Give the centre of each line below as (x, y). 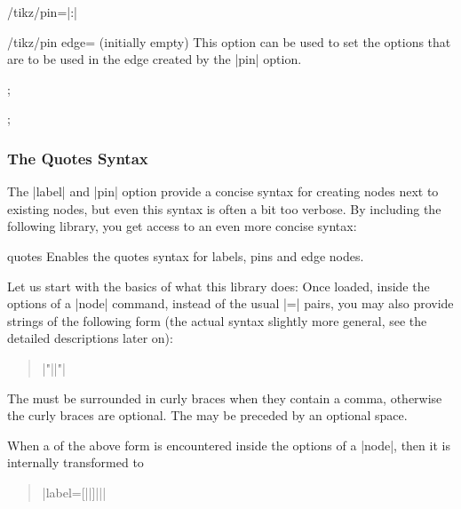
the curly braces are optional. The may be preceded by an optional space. (207, 415)
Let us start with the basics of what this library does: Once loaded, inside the (219, 286)
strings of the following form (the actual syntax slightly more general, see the (217, 320)
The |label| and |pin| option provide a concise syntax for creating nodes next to (223, 191)
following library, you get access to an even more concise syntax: (182, 226)
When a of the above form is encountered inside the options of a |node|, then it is (229, 445)
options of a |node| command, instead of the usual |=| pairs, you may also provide (230, 303)
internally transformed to (76, 462)
